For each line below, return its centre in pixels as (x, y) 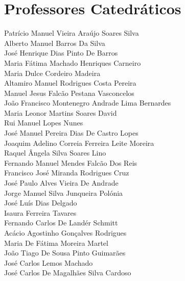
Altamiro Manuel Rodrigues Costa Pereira (70, 83)
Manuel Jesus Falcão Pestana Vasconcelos (69, 93)
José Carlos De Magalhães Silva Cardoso (68, 273)
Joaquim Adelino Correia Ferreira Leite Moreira (79, 143)
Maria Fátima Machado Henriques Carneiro (73, 62)
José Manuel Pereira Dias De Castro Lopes (71, 133)
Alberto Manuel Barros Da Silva (55, 43)
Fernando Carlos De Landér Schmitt (61, 223)
